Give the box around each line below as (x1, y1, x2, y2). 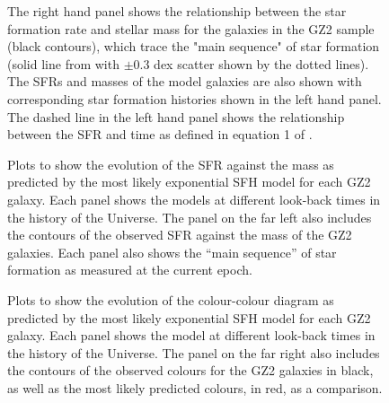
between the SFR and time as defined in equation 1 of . (7, 125, 313, 144)
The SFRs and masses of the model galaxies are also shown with (7, 72, 362, 91)
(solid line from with (7, 54, 119, 73)
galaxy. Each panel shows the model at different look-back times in (7, 326, 376, 345)
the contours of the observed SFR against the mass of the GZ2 (7, 225, 352, 244)
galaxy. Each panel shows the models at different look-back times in (7, 189, 381, 208)
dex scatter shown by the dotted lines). (154, 54, 369, 73)
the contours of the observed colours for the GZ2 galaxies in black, (7, 361, 374, 380)
